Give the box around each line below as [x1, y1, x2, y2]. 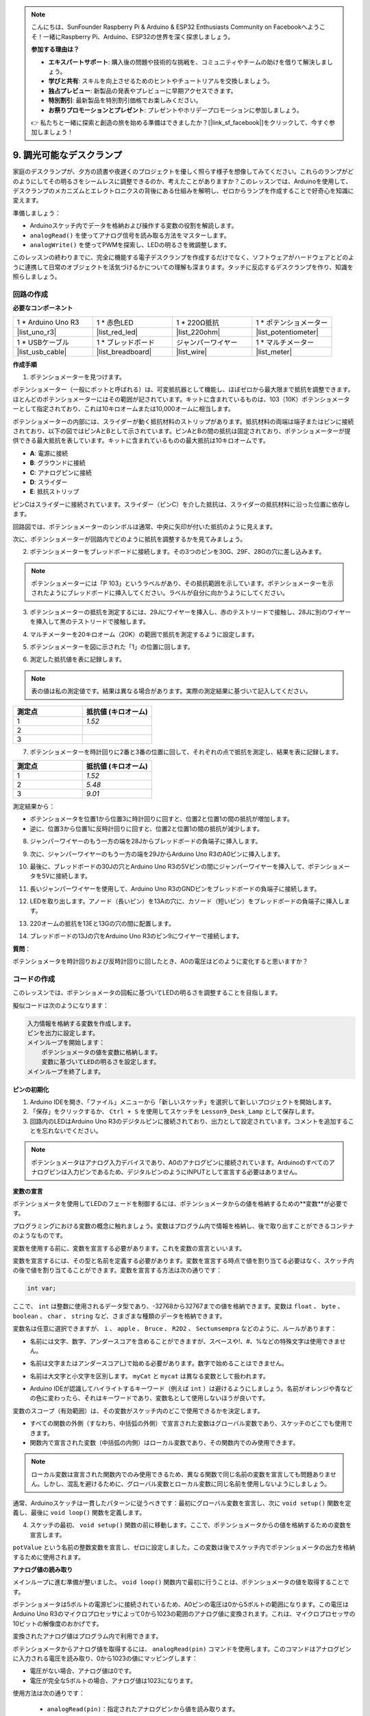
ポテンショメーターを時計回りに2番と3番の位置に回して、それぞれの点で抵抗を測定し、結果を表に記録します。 [29, 747, 343, 756]
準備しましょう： [12, 209, 61, 217]
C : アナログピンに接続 [29, 468, 92, 476]
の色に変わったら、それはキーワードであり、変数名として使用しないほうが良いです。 [29, 1394, 269, 1402]
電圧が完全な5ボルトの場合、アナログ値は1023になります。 [29, 1676, 197, 1684]
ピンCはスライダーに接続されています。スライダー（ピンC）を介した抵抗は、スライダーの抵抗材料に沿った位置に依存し [12, 500, 350, 508]
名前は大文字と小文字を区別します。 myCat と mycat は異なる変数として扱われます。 [29, 1371, 270, 1380]
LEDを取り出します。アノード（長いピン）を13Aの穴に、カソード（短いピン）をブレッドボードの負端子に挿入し [29, 897, 345, 905]
